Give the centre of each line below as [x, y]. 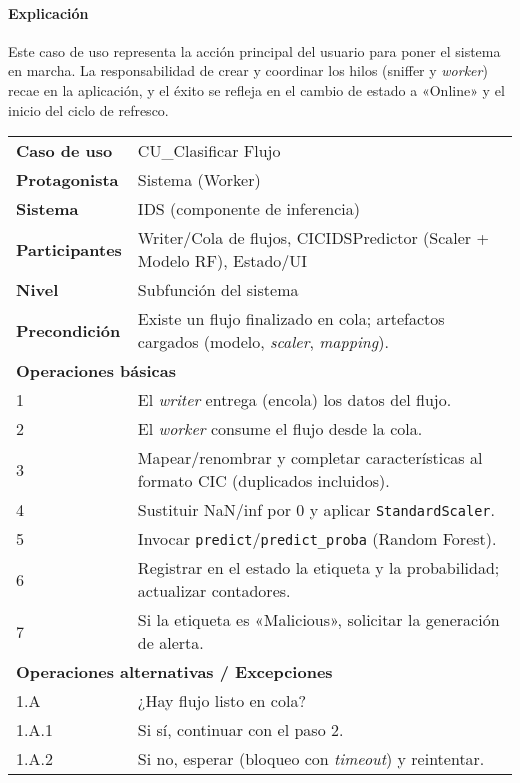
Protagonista [67, 180]
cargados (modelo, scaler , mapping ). [263, 342]
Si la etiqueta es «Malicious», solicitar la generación [318, 620]
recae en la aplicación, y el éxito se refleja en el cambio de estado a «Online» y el [256, 89]
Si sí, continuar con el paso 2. [240, 730]
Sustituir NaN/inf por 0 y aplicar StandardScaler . [316, 510]
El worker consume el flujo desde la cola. [280, 429]
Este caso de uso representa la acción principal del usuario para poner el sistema [254, 50]
